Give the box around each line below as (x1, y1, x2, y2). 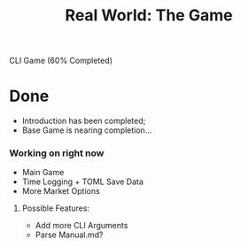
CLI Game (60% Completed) (9, 55, 113, 66)
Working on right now (9, 147, 105, 159)
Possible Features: (21, 203, 90, 213)
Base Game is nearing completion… (21, 125, 152, 135)
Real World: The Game (65, 5, 233, 26)
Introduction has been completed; (21, 116, 146, 127)
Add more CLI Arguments (35, 220, 128, 231)
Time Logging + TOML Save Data (21, 176, 144, 187)
